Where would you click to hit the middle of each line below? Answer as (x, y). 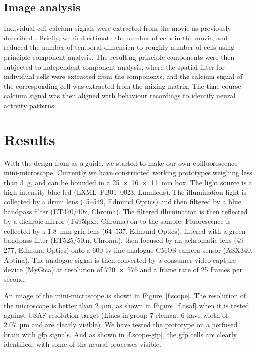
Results (30, 139)
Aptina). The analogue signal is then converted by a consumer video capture (120, 259)
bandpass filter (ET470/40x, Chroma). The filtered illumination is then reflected (126, 211)
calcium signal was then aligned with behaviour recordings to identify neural (120, 96)
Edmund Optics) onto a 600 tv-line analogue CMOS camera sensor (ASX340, (135, 250)
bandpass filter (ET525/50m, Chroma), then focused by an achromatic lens (118, 240)
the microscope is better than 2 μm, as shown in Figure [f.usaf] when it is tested (127, 305)
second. (15, 279)
